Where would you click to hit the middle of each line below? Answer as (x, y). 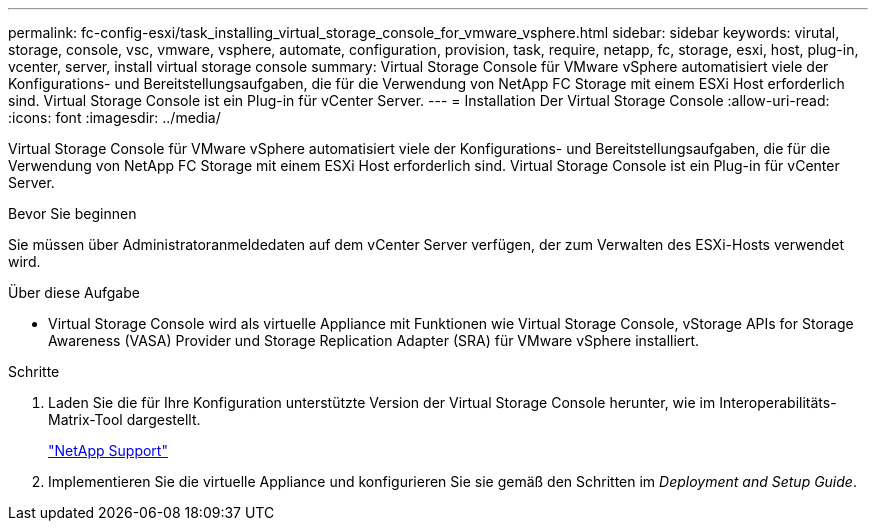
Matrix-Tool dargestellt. (124, 419)
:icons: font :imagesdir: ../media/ (114, 117)
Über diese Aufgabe (74, 292)
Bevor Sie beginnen (72, 213)
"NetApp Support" (108, 450)
